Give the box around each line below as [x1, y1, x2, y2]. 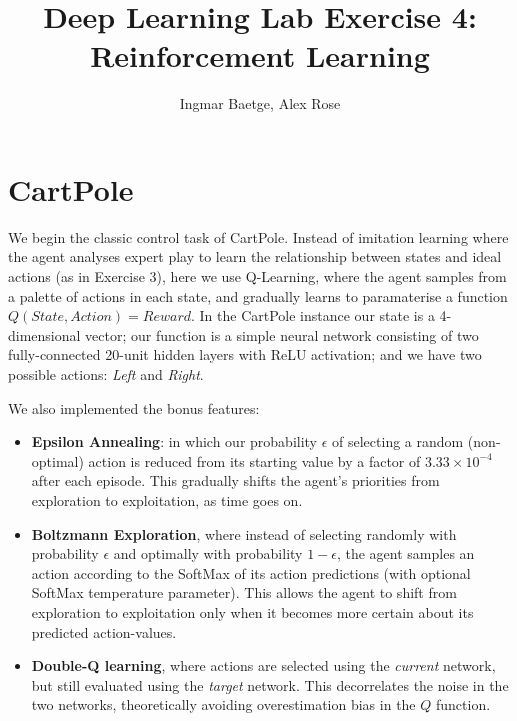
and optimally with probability [113, 543, 303, 564]
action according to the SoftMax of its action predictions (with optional [31, 562, 471, 583]
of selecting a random [332, 431, 464, 452]
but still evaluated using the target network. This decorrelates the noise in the [31, 674, 509, 695]
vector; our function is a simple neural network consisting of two [85, 324, 479, 345]
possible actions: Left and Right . [8, 364, 204, 384]
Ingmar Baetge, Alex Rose [179, 93, 341, 114]
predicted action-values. [31, 621, 177, 642]
